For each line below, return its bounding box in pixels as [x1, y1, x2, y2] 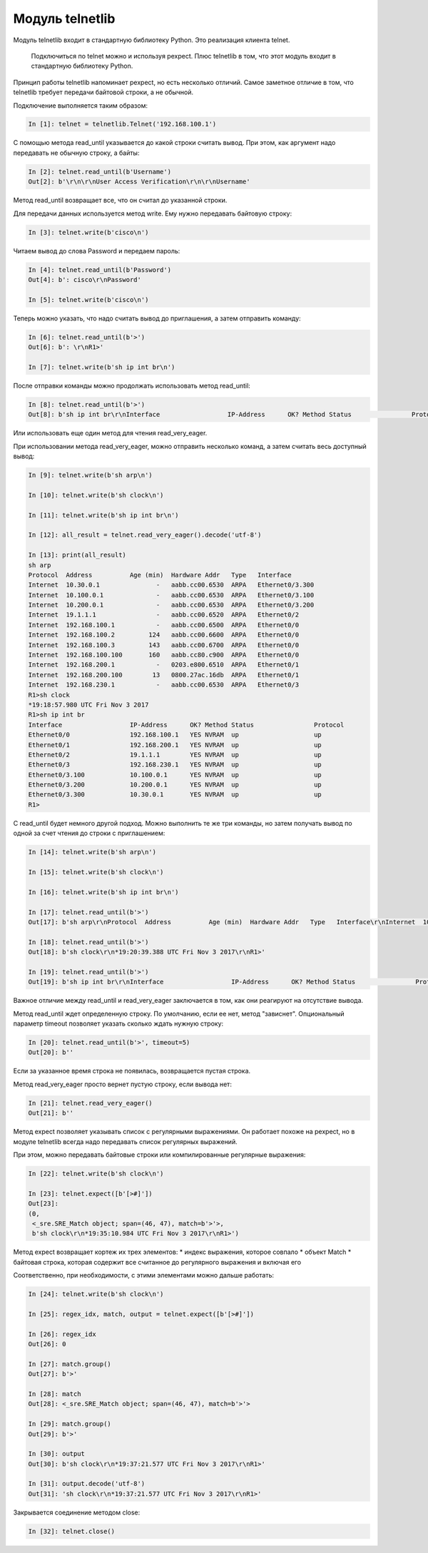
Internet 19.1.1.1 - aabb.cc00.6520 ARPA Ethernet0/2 [28, 611, 300, 619]
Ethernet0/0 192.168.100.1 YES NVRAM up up [28, 731, 322, 739]
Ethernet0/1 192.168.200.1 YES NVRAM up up [28, 741, 322, 749]
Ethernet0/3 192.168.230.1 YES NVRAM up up [28, 761, 322, 769]
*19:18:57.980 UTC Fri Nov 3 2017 [28, 700, 149, 709]
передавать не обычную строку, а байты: [13, 148, 140, 157]
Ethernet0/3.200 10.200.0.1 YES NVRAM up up [28, 781, 322, 789]
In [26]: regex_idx [28, 1330, 96, 1338]
